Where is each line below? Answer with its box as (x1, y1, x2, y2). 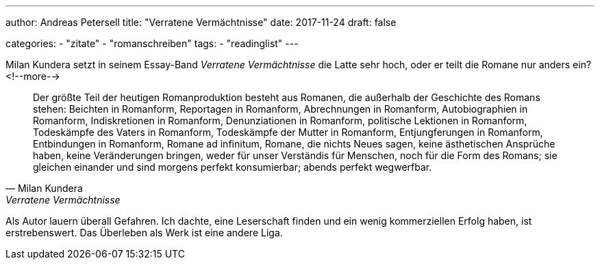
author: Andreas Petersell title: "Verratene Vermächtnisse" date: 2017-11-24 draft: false (5, 16, 397, 28)
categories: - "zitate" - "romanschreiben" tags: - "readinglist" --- (5, 38, 299, 49)
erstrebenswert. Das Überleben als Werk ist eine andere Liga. (5, 227, 283, 238)
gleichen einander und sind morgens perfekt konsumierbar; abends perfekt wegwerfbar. (33, 161, 432, 173)
